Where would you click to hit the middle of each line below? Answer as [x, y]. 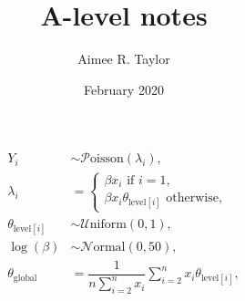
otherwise [192, 198]
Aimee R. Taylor [124, 59]
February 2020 [124, 89]
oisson [107, 159]
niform [108, 224]
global [25, 278]
